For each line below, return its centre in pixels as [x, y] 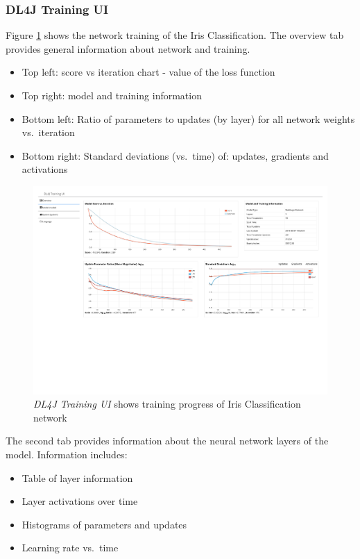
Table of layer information [77, 477]
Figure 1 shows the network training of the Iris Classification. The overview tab [175, 35]
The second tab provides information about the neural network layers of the [167, 441]
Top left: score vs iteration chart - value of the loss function [148, 72]
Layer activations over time [80, 501]
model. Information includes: [67, 454]
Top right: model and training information [112, 95]
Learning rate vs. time [70, 548]
